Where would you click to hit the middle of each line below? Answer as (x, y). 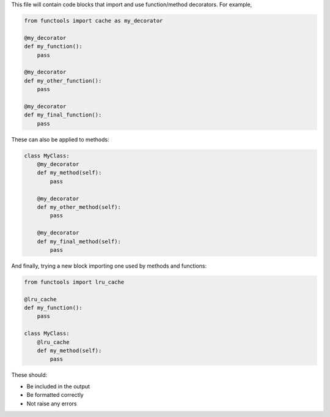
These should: (29, 375)
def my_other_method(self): (79, 207)
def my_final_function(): (63, 115)
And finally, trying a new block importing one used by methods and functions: (109, 266)
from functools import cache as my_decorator (94, 21)
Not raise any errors (52, 404)
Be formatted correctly (55, 395)
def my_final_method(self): (79, 241)
